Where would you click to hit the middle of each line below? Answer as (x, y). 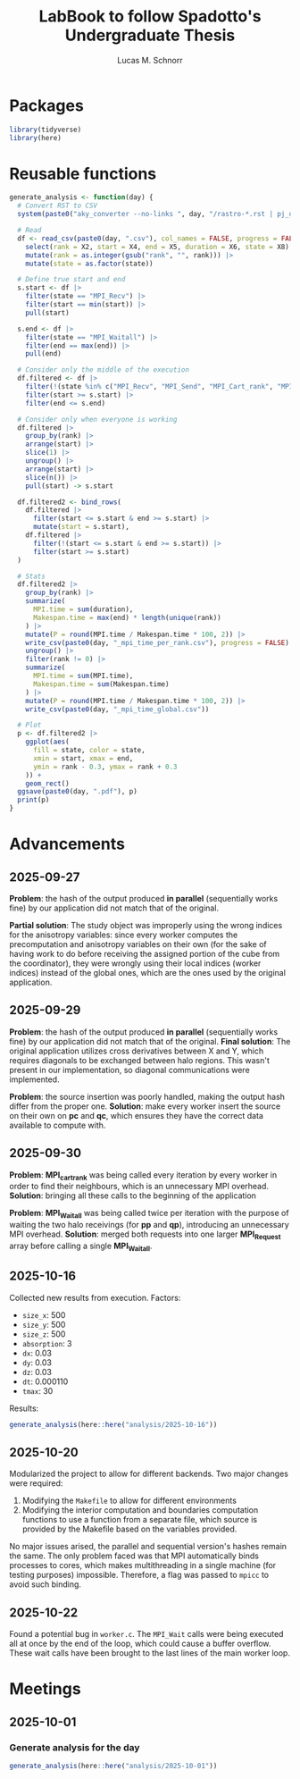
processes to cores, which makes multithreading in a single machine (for (143, 1565)
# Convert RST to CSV (58, 206)
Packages (47, 105)
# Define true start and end (71, 280)
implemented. (34, 1079)
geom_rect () (47, 784)
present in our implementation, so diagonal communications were (129, 1070)
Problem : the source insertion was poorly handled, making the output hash (147, 1096)
